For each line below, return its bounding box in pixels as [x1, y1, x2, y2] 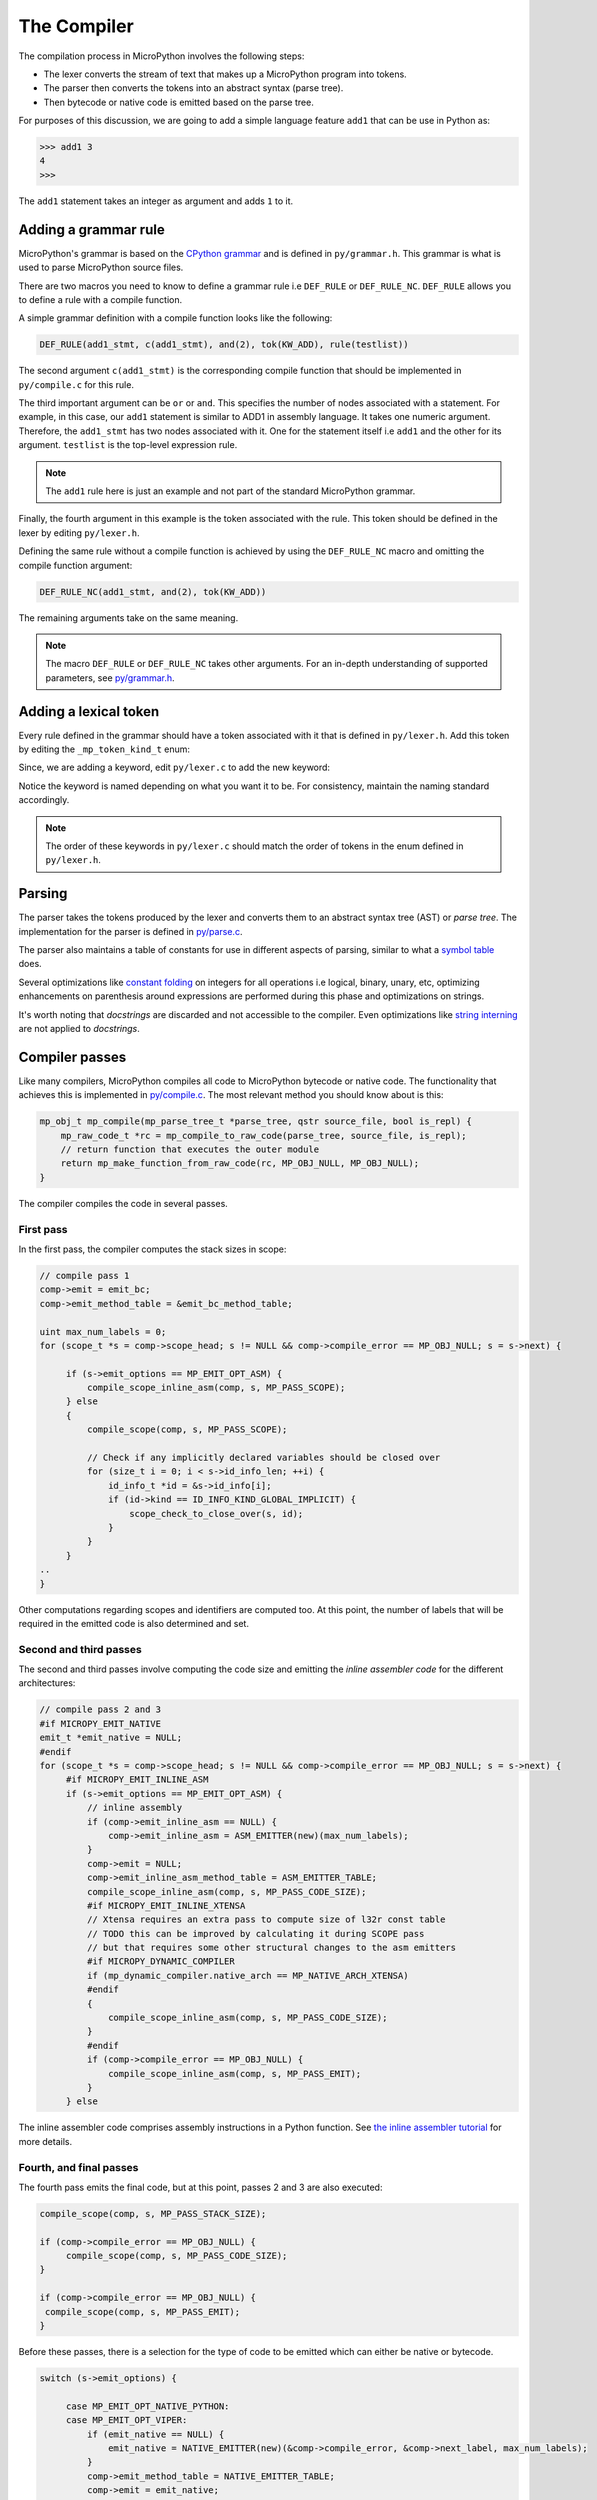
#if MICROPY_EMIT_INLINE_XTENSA [86, 1900, 246, 1911]
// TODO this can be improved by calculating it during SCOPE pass [86, 1928, 425, 1939]
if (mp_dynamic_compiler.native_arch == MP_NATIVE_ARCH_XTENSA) [86, 1970, 409, 1981]
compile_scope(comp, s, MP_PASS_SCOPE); [86, 1424, 288, 1435]
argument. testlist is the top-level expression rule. [18, 439, 238, 451]
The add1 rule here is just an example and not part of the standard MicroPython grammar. [45, 485, 416, 497]
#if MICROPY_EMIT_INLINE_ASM [65, 1774, 209, 1785]
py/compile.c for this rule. [18, 378, 135, 390]
